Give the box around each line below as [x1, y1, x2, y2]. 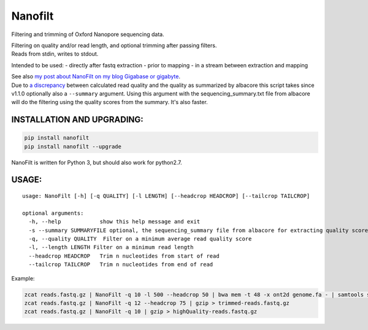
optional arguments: [22, 209, 84, 217]
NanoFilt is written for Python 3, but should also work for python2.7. [11, 159, 182, 166]
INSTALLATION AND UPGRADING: [11, 114, 144, 125]
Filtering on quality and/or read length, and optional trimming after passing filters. [11, 42, 217, 49]
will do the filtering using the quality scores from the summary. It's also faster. [11, 99, 208, 106]
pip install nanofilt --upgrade [24, 143, 122, 150]
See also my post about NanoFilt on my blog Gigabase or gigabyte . [11, 73, 181, 80]
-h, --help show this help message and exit [28, 218, 201, 225]
